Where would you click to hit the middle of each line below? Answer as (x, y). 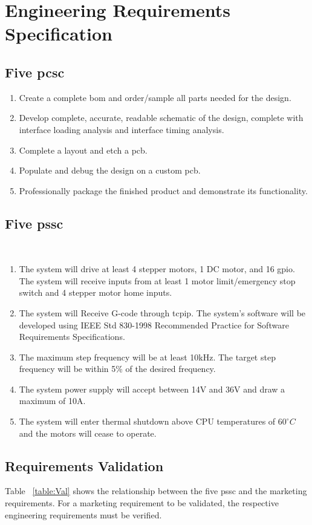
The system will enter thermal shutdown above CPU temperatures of (147, 421)
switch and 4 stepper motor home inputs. (96, 292)
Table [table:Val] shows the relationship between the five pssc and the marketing (156, 491)
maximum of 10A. (52, 401)
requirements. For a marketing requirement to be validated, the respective (142, 503)
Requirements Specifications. (72, 337)
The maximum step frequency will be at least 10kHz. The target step (147, 357)
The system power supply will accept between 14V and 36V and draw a (152, 389)
